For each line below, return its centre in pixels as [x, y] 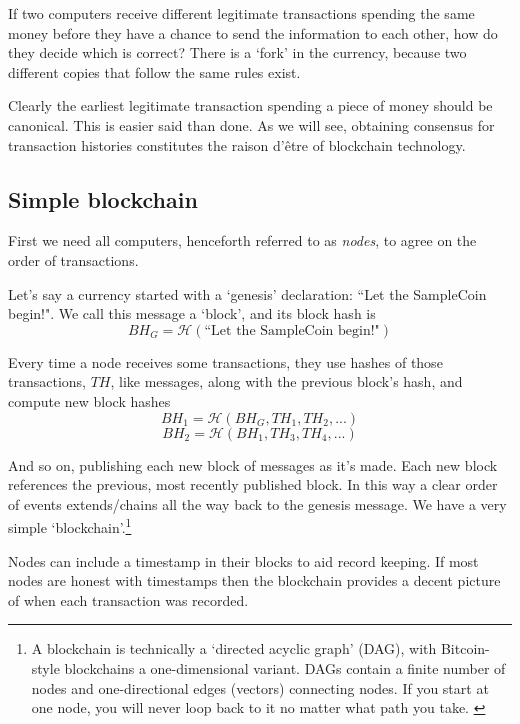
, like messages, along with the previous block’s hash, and [286, 381]
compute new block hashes [89, 400]
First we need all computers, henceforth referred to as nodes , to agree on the [242, 240]
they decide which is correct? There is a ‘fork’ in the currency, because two [237, 52]
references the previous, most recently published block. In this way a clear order [253, 484]
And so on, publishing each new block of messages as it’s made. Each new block [253, 464]
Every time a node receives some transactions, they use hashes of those [225, 361]
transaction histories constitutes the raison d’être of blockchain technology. [237, 144]
